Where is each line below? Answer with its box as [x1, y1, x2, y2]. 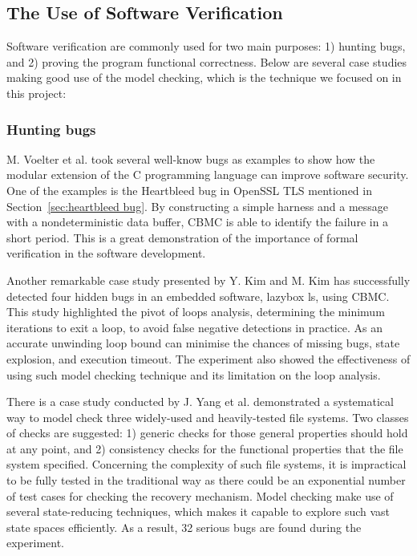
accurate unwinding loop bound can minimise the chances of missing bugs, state [6, 335, 400, 351]
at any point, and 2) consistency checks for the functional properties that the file [6, 440, 403, 457]
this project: [6, 84, 67, 101]
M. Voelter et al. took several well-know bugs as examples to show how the [6, 150, 375, 167]
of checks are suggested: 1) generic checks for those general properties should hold [6, 424, 408, 441]
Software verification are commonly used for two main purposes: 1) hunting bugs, [6, 38, 406, 55]
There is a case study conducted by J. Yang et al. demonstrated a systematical [6, 393, 394, 410]
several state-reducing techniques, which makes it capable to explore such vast [6, 503, 391, 520]
